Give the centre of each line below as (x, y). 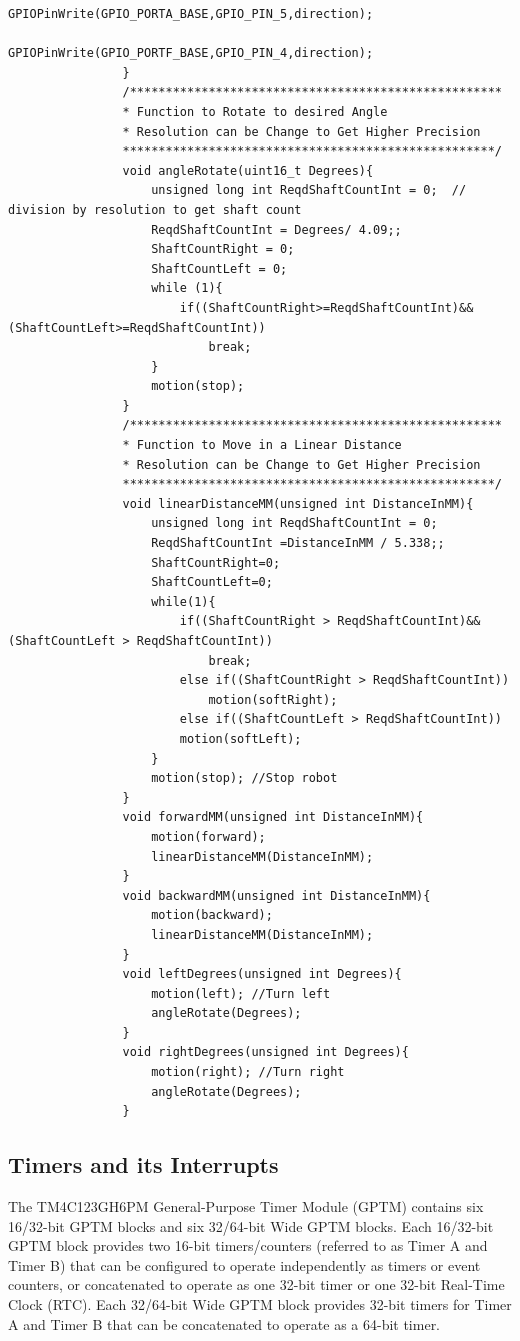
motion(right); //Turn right (248, 1072)
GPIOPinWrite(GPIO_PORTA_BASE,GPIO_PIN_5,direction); (191, 14)
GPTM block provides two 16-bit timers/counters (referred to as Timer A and (248, 1245)
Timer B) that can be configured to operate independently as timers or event (244, 1264)
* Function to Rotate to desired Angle (255, 111)
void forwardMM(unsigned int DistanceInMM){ (273, 817)
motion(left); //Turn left (241, 993)
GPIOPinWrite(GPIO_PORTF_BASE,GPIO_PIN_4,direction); (191, 53)
